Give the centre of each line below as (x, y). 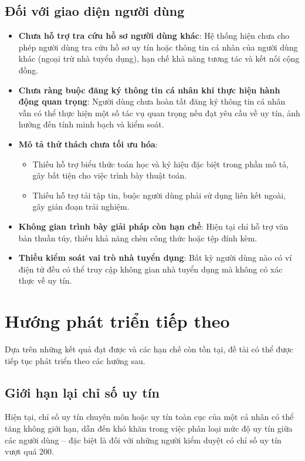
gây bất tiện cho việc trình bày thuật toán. (110, 175)
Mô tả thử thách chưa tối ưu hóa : (88, 144)
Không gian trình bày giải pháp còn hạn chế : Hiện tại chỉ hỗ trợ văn (153, 226)
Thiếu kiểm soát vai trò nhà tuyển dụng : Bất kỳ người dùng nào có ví (155, 258)
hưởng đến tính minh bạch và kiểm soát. (91, 124)
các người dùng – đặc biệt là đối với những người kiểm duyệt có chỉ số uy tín (143, 440)
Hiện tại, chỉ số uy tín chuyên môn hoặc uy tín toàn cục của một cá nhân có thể (149, 417)
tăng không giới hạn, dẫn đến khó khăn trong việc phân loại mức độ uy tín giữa (149, 428)
